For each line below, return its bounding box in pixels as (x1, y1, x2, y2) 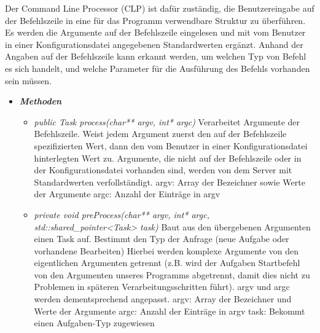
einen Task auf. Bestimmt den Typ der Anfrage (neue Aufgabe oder (34, 232, 289, 245)
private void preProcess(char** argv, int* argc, (34, 208, 209, 221)
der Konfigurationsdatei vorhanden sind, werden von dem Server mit (34, 163, 292, 176)
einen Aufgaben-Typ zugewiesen (34, 316, 155, 329)
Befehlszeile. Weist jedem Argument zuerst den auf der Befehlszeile (34, 127, 287, 140)
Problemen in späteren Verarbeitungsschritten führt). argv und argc (34, 280, 290, 293)
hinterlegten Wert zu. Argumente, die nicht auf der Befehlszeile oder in (34, 151, 302, 164)
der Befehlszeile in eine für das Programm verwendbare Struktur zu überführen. (5, 14, 306, 26)
